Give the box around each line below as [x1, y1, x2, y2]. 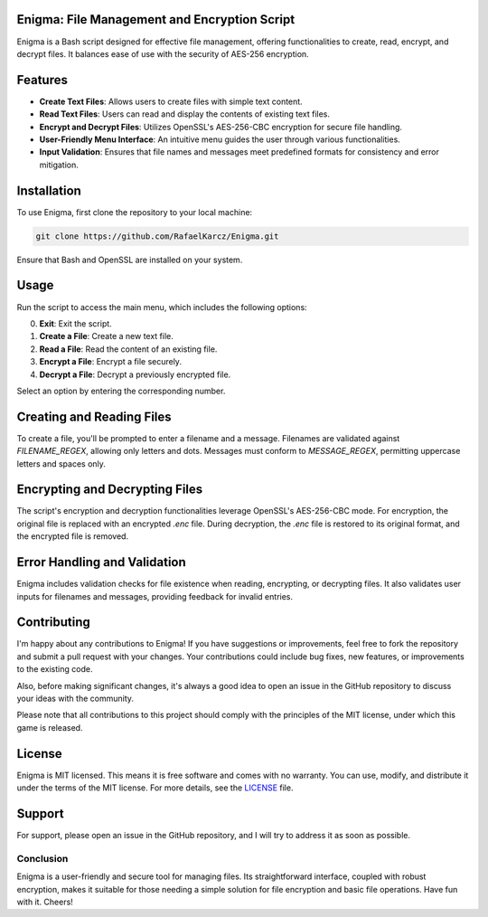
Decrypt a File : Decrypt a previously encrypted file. [39, 369, 231, 380]
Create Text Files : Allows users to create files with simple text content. [39, 96, 303, 107]
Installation [16, 183, 81, 198]
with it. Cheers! [16, 896, 74, 907]
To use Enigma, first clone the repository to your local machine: [16, 206, 253, 217]
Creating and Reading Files [16, 409, 172, 424]
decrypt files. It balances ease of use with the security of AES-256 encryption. [16, 48, 309, 59]
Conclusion [16, 852, 69, 865]
